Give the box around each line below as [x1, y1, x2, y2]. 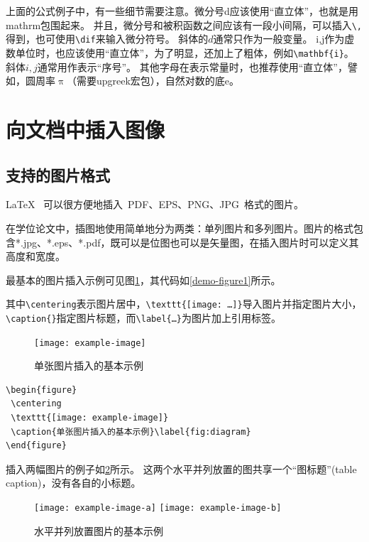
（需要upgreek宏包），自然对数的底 [66, 73, 225, 88]
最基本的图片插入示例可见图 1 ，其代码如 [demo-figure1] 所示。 [6, 272, 281, 287]
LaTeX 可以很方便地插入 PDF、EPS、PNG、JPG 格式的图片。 [6, 197, 304, 212]
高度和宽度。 [6, 249, 65, 264]
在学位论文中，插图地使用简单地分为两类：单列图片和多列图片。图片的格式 [6, 220, 353, 235]
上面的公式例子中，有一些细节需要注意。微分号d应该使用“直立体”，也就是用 [6, 4, 358, 18]
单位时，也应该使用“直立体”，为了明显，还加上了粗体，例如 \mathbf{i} [15, 45, 344, 60]
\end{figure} [6, 440, 67, 451]
